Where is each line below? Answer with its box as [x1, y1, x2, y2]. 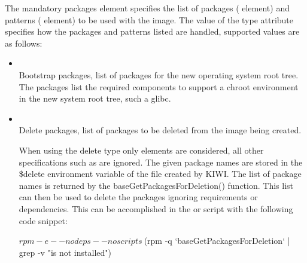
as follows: [5, 36, 42, 49]
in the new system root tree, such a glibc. [19, 92, 171, 105]
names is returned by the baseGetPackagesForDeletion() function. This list [19, 179, 294, 191]
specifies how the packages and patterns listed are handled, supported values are [5, 25, 300, 38]
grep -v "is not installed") [19, 246, 111, 258]
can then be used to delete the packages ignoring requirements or [19, 191, 258, 203]
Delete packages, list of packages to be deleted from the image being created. [19, 124, 302, 136]
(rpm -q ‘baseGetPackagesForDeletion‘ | [144, 234, 290, 247]
